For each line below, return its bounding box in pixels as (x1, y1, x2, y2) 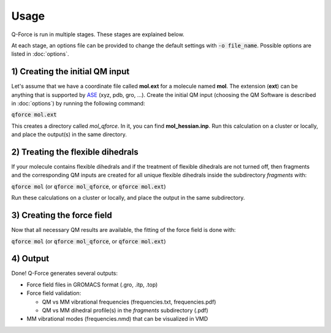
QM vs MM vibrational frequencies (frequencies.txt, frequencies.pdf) (42, 298, 216, 305)
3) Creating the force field (11, 210, 113, 221)
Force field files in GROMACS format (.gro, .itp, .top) (26, 281, 158, 288)
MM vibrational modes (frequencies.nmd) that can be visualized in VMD (26, 315, 208, 323)
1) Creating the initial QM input (11, 66, 130, 77)
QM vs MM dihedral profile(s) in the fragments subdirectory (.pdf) (42, 307, 208, 314)
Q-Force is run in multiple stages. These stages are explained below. (11, 31, 185, 38)
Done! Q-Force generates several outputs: (11, 270, 118, 277)
